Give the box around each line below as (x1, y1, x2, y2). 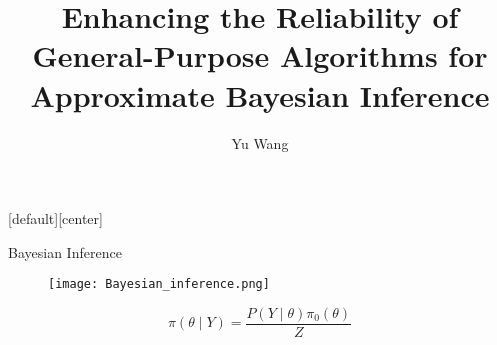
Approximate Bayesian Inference (30, 74, 490, 115)
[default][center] (8, 208, 103, 229)
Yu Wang (231, 132, 289, 153)
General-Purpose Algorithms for (32, 35, 488, 76)
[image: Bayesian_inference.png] (48, 277, 270, 292)
